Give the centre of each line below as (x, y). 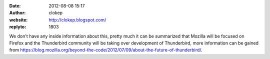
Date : (15, 6)
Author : (17, 13)
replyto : (18, 27)
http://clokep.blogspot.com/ (77, 19)
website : (18, 19)
